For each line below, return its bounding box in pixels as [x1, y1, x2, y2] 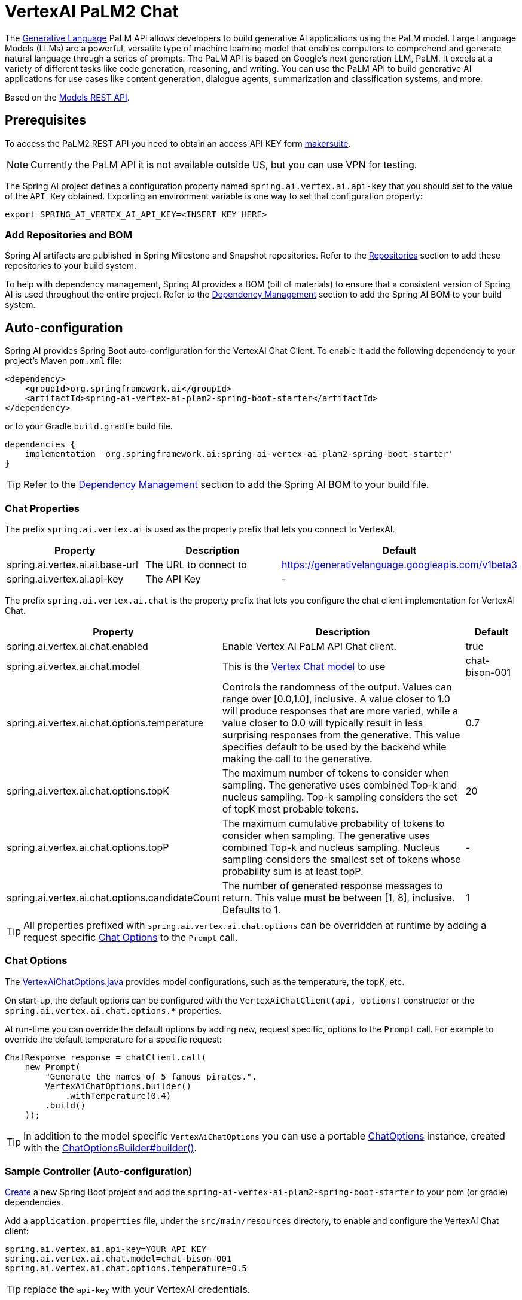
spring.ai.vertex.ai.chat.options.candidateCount [7, 891, 220, 904]
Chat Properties [5, 502, 80, 514]
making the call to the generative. [222, 752, 373, 765]
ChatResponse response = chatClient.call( [5, 1052, 207, 1062]
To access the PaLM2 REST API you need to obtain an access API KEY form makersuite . [5, 138, 351, 149]
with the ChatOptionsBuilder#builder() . [23, 1141, 197, 1154]
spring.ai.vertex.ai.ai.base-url [7, 558, 138, 571]
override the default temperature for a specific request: [5, 1034, 222, 1044]
